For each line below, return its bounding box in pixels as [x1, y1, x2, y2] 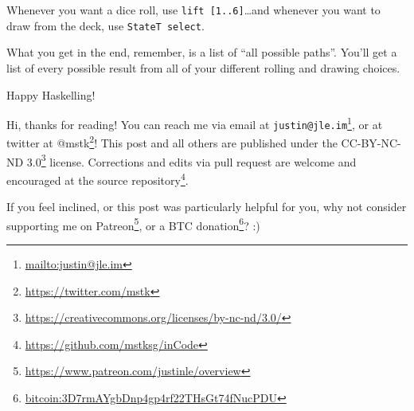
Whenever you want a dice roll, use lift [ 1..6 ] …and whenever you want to [6, 2, 381, 18]
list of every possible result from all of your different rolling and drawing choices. [6, 59, 400, 76]
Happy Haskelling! [6, 86, 96, 103]
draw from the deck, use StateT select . [6, 17, 205, 33]
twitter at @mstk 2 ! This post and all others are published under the [6, 132, 338, 151]
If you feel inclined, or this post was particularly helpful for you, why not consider [6, 198, 407, 215]
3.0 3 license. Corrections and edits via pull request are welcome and [26, 151, 357, 170]
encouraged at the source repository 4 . [6, 169, 189, 188]
